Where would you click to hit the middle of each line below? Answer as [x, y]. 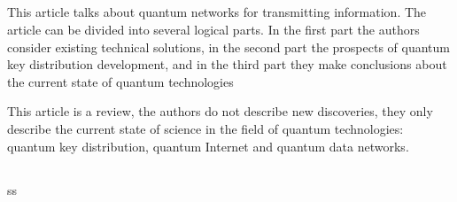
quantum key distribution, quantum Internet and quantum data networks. [208, 146]
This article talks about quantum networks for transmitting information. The [217, 12]
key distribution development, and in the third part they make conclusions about [227, 64]
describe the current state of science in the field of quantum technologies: [205, 128]
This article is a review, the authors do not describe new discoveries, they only [220, 111]
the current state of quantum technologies [120, 81]
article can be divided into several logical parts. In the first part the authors [213, 29]
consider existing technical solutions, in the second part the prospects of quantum [228, 47]
